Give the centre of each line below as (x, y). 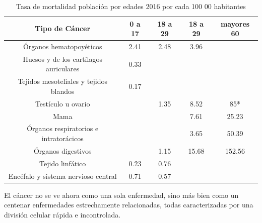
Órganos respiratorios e (63, 128)
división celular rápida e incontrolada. (62, 214)
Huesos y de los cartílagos (62, 59)
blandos (62, 91)
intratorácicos (62, 138)
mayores (235, 23)
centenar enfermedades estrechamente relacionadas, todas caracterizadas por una (129, 205)
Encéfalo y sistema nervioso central (62, 176)
